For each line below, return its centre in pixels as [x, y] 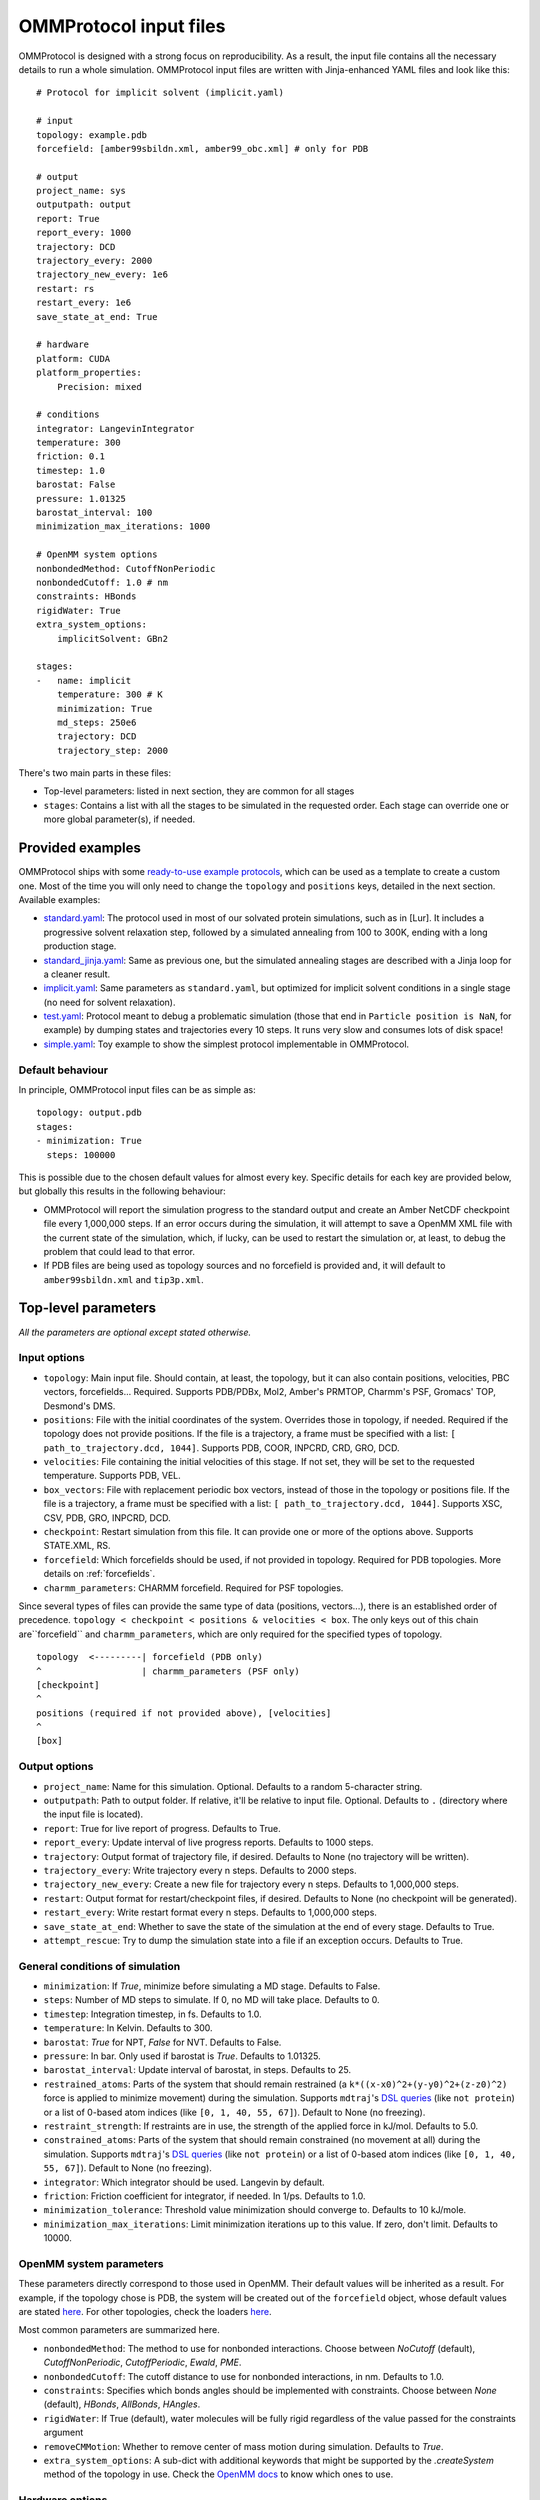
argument [63, 2432]
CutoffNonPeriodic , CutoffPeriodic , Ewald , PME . [142, 2362]
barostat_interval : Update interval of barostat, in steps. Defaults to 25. [197, 2070]
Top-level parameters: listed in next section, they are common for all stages [199, 791]
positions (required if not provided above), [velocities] [184, 1713]
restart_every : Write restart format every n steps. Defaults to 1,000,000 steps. [210, 1912]
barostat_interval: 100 [94, 513]
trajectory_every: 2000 [94, 261]
